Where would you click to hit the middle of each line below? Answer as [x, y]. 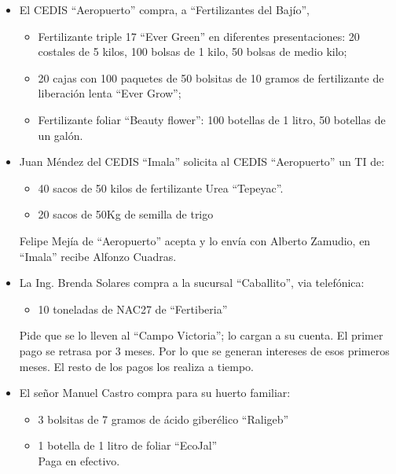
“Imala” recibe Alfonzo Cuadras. [98, 256]
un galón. [60, 135]
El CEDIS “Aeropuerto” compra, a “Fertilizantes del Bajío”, [164, 9]
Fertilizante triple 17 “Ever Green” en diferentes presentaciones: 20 [199, 36]
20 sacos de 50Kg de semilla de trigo [126, 214]
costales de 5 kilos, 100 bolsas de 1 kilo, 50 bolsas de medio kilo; [192, 51]
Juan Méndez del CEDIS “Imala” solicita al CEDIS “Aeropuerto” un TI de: [202, 162]
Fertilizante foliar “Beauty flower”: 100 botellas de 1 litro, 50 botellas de [212, 119]
